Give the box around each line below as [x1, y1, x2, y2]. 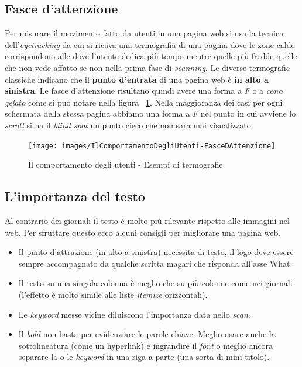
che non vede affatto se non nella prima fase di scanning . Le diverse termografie [5, 61, 290, 73]
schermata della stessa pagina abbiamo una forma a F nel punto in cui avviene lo [5, 107, 296, 120]
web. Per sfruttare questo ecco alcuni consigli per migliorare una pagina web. [5, 226, 281, 238]
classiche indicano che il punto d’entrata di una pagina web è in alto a [5, 73, 269, 85]
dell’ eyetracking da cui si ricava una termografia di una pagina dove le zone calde [5, 38, 295, 50]
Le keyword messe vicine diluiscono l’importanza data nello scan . [18, 308, 250, 320]
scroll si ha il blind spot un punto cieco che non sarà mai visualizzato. [5, 118, 253, 131]
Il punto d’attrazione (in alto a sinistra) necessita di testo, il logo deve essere [18, 246, 294, 258]
